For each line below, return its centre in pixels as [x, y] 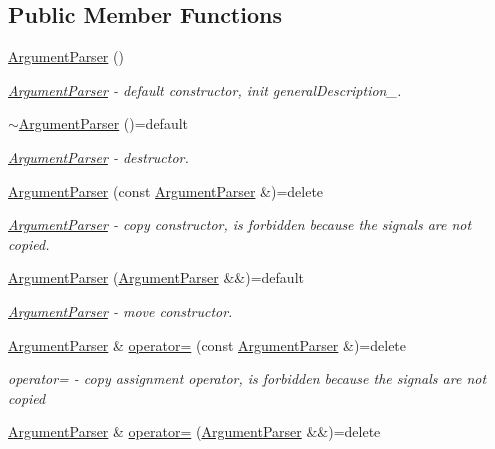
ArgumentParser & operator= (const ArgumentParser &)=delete [207, 344]
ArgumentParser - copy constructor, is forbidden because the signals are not [240, 224]
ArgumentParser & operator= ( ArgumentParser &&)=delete [194, 431]
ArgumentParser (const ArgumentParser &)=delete [166, 190]
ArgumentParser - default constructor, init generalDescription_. [205, 89]
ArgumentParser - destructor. [98, 156]
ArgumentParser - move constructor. [120, 310]
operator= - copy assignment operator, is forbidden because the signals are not [247, 378]
